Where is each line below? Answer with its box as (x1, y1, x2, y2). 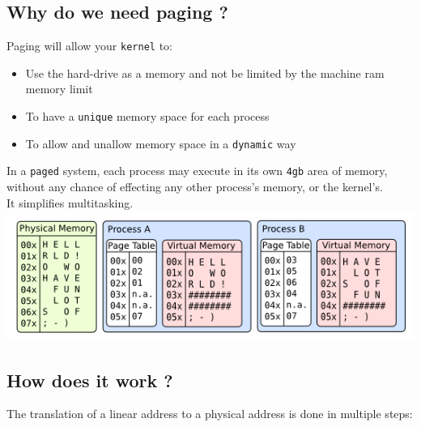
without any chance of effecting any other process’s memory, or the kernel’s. (6, 178, 383, 195)
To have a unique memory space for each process (25, 108, 270, 125)
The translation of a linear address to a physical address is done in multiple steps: (6, 405, 413, 422)
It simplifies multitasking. (6, 194, 134, 211)
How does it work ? (6, 367, 173, 392)
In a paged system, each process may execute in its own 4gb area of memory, (6, 162, 388, 179)
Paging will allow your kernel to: (6, 37, 172, 54)
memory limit (25, 80, 93, 97)
